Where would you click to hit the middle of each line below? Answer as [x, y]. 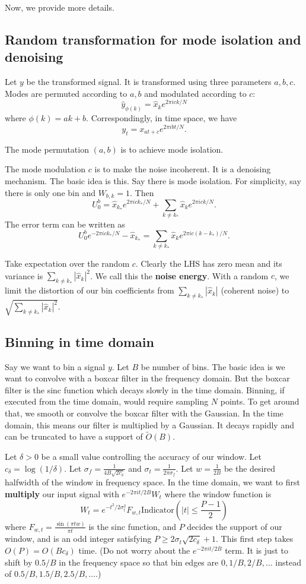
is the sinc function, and [132, 526]
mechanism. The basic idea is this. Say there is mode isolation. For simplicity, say [153, 180]
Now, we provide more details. [60, 7]
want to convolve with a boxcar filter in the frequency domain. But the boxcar [147, 378]
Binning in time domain [79, 341]
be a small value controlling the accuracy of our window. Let [151, 457]
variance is [24, 275]
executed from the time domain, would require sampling [107, 401]
